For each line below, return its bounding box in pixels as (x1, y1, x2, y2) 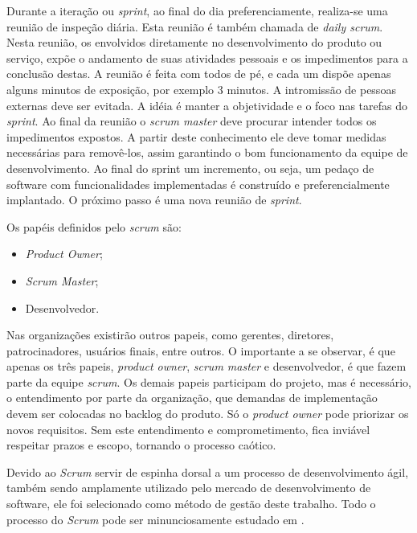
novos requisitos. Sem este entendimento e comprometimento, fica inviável (6, 420, 370, 437)
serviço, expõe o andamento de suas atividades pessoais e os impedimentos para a (6, 49, 408, 66)
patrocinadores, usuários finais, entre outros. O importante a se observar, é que (6, 342, 395, 359)
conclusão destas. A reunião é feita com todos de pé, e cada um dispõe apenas (6, 65, 391, 82)
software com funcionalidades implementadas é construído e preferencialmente (6, 175, 390, 192)
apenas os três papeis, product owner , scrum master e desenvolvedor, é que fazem (6, 358, 407, 375)
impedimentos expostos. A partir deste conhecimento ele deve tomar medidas (6, 128, 386, 145)
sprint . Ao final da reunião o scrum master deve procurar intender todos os (6, 113, 377, 129)
